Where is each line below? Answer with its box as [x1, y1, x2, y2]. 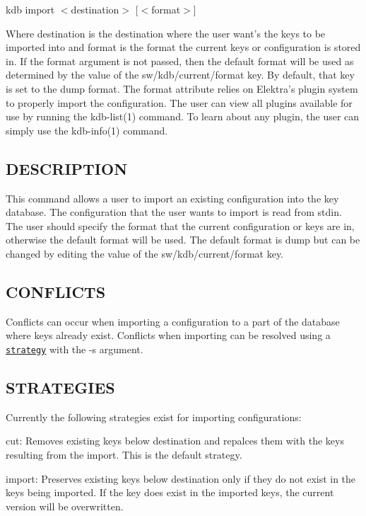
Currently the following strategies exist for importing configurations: [6, 409, 302, 424]
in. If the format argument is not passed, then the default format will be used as [6, 53, 354, 68]
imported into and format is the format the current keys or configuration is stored [6, 40, 361, 55]
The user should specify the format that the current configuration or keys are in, [6, 218, 355, 233]
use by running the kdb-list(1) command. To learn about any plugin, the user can [6, 109, 360, 124]
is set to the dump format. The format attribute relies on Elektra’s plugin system [6, 81, 358, 96]
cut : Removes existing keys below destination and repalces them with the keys [6, 433, 344, 448]
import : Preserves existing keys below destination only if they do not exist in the [6, 471, 356, 486]
